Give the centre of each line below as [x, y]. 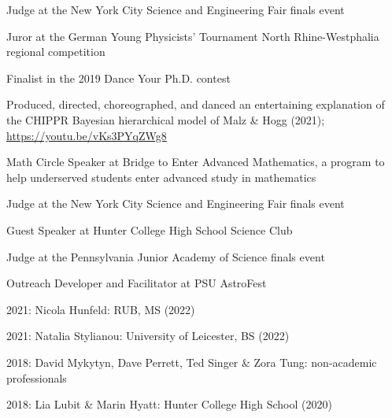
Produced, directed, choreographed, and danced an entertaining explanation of [196, 104]
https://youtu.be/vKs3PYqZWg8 [87, 135]
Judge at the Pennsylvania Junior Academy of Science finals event [166, 256]
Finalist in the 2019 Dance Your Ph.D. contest [118, 78]
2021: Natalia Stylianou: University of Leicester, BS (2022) [148, 336]
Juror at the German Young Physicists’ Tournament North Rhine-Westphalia [193, 36]
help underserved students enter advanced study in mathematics [161, 177]
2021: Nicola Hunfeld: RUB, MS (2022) [101, 309]
